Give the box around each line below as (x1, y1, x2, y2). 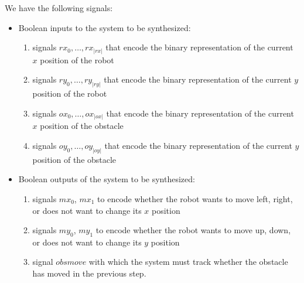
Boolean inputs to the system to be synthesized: (18, 21, 191, 33)
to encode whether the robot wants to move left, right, (97, 192, 293, 204)
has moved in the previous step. (32, 267, 146, 279)
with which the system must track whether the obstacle (88, 255, 288, 268)
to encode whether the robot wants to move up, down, (95, 224, 291, 236)
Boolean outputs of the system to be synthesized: (18, 173, 195, 185)
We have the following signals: (5, 2, 113, 13)
